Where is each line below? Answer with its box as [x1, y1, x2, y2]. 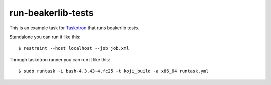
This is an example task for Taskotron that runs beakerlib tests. [9, 25, 139, 31]
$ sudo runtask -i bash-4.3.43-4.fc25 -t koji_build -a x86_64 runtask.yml [18, 68, 209, 74]
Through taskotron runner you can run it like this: [9, 56, 110, 62]
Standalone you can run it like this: [9, 34, 81, 40]
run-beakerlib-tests [9, 7, 94, 18]
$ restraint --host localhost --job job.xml [18, 45, 130, 51]
